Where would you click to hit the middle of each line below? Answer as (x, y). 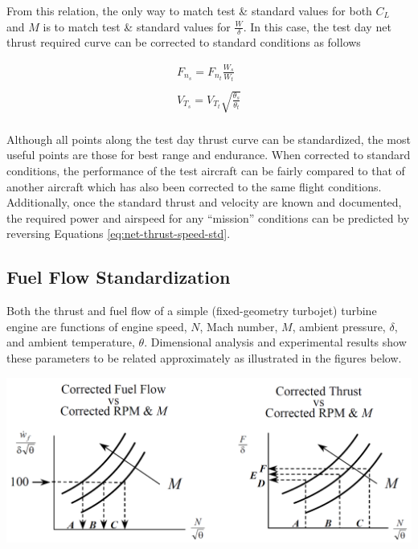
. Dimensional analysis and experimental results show (275, 342)
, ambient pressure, (339, 326)
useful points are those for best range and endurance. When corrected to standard (209, 155)
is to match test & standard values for (137, 26)
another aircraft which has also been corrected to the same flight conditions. (194, 186)
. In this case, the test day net (317, 26)
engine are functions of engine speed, (97, 326)
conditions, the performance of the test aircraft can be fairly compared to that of (206, 171)
